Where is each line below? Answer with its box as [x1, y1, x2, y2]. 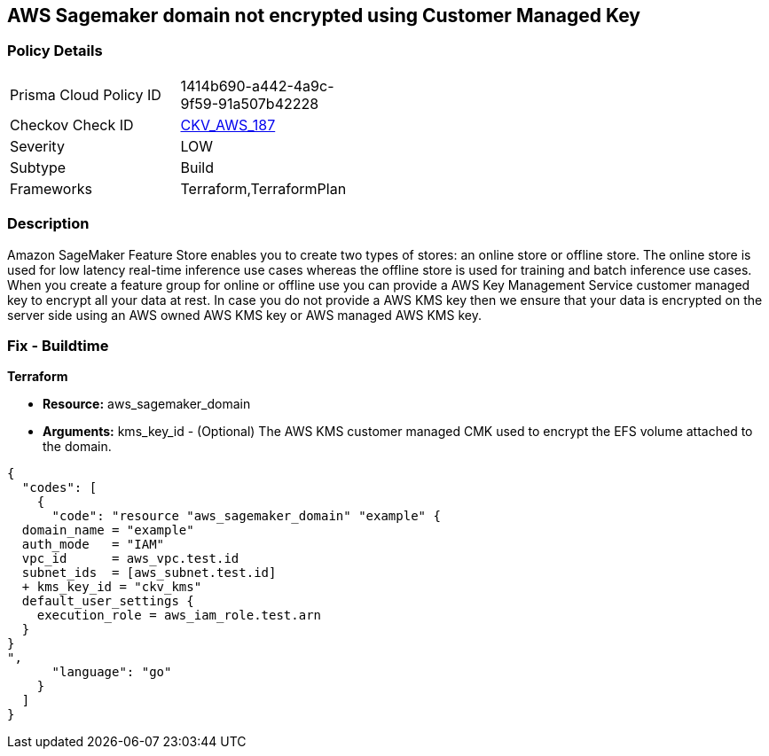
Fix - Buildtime [7, 336, 109, 355]
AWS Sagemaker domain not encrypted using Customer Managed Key [7, 4, 640, 27]
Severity [10, 136, 65, 155]
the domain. [43, 439, 112, 455]
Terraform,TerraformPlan [180, 179, 347, 198]
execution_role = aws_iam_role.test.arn [36, 608, 322, 623]
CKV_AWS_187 [180, 115, 276, 134]
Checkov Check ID [10, 115, 134, 134]
